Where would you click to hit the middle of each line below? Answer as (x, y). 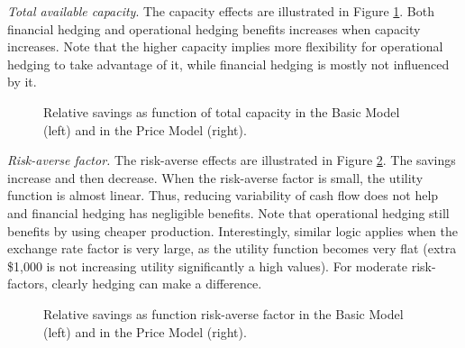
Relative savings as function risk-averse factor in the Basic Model (223, 313)
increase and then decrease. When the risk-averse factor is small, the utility (215, 177)
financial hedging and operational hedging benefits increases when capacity (214, 28)
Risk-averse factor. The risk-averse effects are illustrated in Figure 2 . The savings (232, 160)
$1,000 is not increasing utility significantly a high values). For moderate (207, 266)
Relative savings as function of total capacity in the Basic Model (222, 111)
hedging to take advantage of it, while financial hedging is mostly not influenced (228, 64)
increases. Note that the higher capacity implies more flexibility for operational (225, 46)
